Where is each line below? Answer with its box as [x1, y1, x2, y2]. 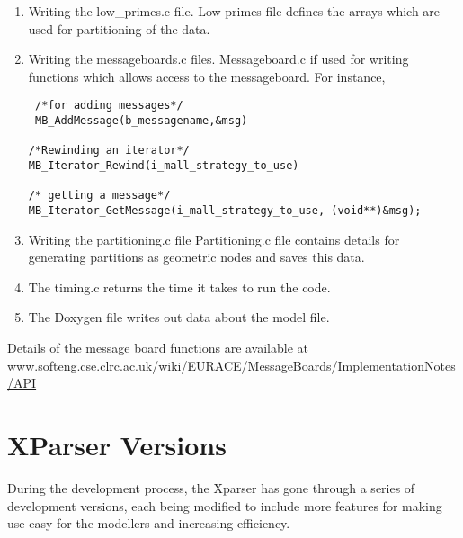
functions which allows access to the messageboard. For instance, [28, 67, 386, 85]
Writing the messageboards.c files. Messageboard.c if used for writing [28, 49, 409, 68]
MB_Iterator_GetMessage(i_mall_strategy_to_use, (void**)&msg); [28, 203, 422, 217]
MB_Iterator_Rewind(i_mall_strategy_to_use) [28, 159, 299, 172]
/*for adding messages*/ [34, 99, 183, 112]
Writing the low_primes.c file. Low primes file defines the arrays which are [28, 2, 441, 20]
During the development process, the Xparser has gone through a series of [7, 478, 415, 497]
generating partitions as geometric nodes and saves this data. [28, 247, 365, 266]
